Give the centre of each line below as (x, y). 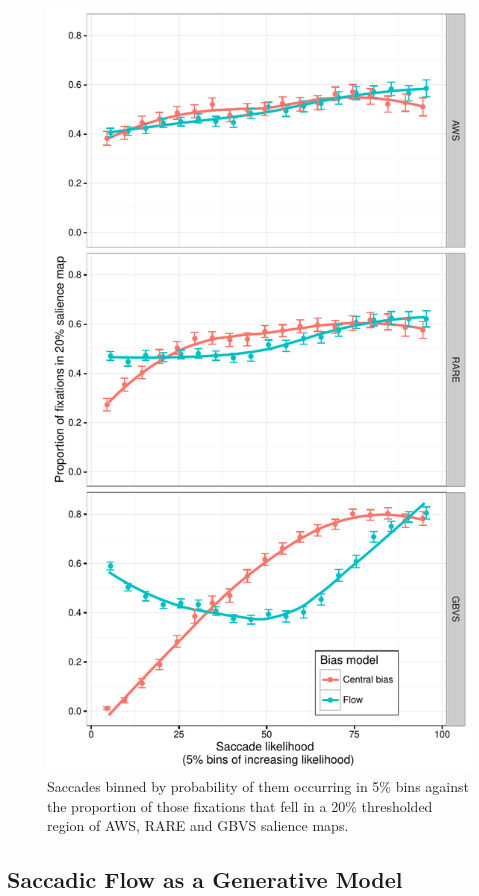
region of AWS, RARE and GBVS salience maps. (198, 825)
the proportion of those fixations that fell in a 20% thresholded (240, 805)
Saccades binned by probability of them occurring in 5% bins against (258, 785)
